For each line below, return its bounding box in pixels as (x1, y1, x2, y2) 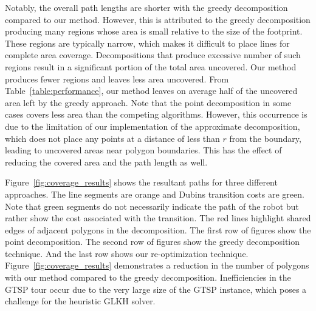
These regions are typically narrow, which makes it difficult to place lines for (5, 36, 290, 49)
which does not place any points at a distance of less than (5, 132, 220, 144)
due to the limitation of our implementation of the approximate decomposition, (5, 119, 300, 132)
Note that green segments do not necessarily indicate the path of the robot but (5, 199, 299, 212)
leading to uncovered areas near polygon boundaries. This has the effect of (5, 144, 282, 156)
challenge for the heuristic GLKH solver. (5, 295, 156, 307)
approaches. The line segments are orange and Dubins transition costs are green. (5, 187, 304, 200)
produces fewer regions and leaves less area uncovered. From (5, 72, 229, 85)
